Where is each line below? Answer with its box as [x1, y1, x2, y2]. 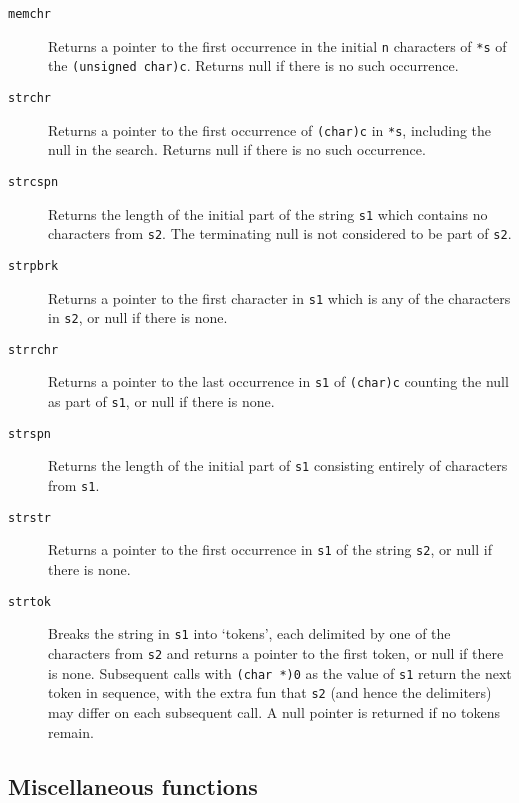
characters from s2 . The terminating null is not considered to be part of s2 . [48, 223, 512, 244]
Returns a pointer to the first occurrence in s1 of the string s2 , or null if [48, 539, 492, 560]
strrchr [8, 342, 59, 357]
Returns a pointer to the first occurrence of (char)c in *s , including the [48, 119, 492, 140]
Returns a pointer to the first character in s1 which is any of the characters [48, 287, 511, 308]
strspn [8, 426, 51, 441]
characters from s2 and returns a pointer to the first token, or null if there [48, 642, 504, 663]
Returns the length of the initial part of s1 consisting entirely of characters [48, 455, 508, 476]
